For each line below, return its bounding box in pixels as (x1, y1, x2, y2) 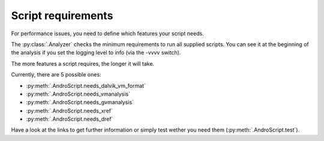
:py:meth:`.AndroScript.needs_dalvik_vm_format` (26, 82, 146, 89)
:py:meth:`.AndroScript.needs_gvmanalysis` (26, 99, 134, 106)
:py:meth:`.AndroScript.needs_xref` (26, 107, 113, 114)
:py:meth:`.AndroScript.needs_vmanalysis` (26, 90, 130, 97)
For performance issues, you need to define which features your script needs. (11, 30, 204, 37)
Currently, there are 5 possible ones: (11, 71, 101, 78)
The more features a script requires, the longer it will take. (11, 60, 155, 67)
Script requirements (11, 9, 113, 22)
